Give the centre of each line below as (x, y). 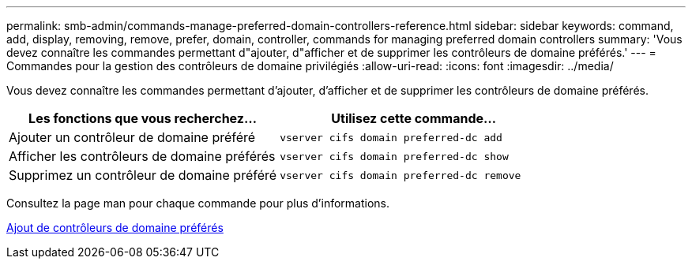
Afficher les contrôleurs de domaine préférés (142, 156)
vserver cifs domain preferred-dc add (391, 137)
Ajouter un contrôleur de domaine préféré (132, 137)
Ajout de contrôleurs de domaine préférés (115, 228)
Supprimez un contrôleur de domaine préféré (143, 175)
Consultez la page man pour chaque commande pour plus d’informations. (198, 203)
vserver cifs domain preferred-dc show (394, 156)
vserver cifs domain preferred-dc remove (401, 175)
